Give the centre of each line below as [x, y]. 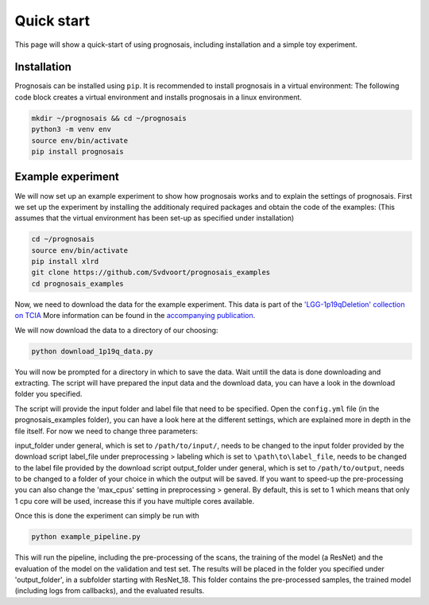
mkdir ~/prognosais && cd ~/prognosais [109, 118]
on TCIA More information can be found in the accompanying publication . [135, 316]
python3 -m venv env [71, 130]
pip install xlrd [65, 262]
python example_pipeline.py [86, 537]
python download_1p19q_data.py [93, 351]
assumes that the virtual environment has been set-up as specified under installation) [155, 218]
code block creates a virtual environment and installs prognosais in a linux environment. [158, 97]
